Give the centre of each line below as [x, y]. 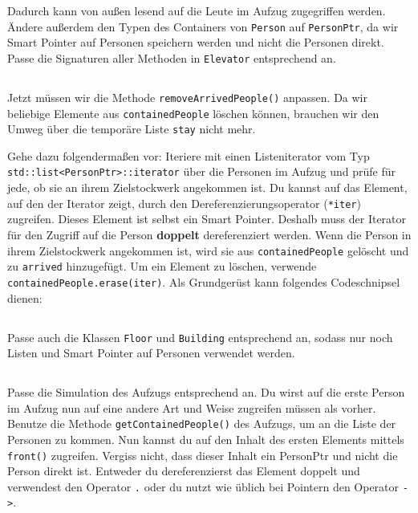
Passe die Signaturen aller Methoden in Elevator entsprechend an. [172, 57]
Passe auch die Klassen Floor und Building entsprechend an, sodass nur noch [200, 337]
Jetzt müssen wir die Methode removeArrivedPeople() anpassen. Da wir [187, 97]
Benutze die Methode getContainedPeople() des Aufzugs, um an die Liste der [202, 423]
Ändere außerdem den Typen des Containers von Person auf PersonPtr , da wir [203, 26]
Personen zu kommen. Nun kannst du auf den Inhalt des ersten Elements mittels [206, 439]
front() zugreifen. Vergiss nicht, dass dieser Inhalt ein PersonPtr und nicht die [203, 455]
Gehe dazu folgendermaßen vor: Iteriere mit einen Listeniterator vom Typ [189, 155]
